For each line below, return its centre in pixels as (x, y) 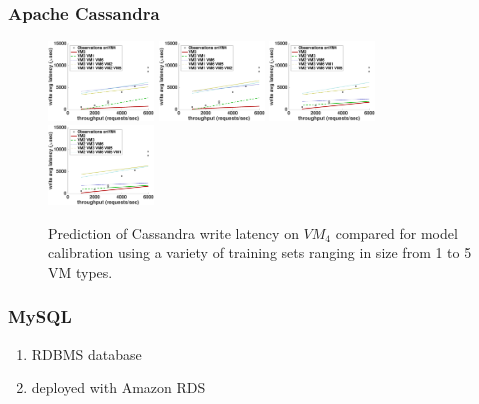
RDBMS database (86, 353)
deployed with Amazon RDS (118, 387)
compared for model (396, 232)
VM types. (80, 271)
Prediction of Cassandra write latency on (173, 232)
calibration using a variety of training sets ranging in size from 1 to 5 (260, 252)
